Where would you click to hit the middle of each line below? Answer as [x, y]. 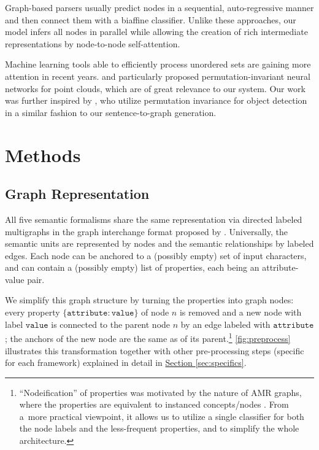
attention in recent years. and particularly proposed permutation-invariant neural [158, 76]
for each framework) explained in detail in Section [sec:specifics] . [126, 363]
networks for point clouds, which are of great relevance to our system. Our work [155, 88]
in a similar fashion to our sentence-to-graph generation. [111, 112]
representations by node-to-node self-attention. [93, 43]
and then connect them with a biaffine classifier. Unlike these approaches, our [151, 19]
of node [155, 312]
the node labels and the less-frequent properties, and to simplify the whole [159, 428]
